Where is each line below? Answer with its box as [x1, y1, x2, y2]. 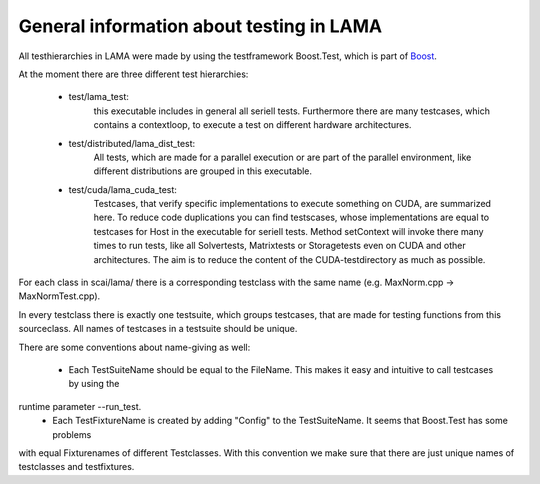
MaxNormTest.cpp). [18, 290, 101, 302]
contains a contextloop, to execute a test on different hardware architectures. [93, 119, 412, 131]
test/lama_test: [68, 91, 129, 103]
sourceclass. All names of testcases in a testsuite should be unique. [18, 323, 298, 335]
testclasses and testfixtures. [18, 461, 135, 473]
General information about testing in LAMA [18, 15, 383, 37]
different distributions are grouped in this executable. [93, 165, 313, 177]
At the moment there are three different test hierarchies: [18, 68, 249, 80]
